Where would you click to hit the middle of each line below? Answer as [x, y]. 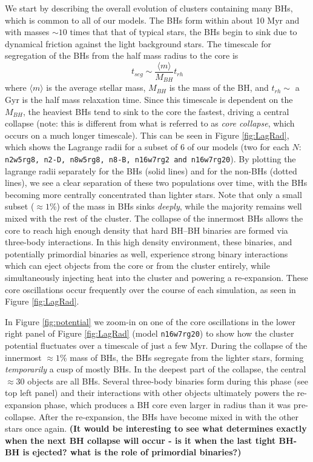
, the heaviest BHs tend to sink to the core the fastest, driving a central [156, 111]
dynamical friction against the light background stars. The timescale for [138, 43]
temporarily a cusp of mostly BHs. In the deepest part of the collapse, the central [156, 369]
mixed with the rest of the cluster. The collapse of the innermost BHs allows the [154, 218]
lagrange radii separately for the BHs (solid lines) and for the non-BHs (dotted [151, 170]
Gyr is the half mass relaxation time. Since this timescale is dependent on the [149, 100]
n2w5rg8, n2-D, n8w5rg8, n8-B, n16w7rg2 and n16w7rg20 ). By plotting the [150, 159]
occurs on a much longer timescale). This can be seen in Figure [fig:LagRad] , [147, 135]
